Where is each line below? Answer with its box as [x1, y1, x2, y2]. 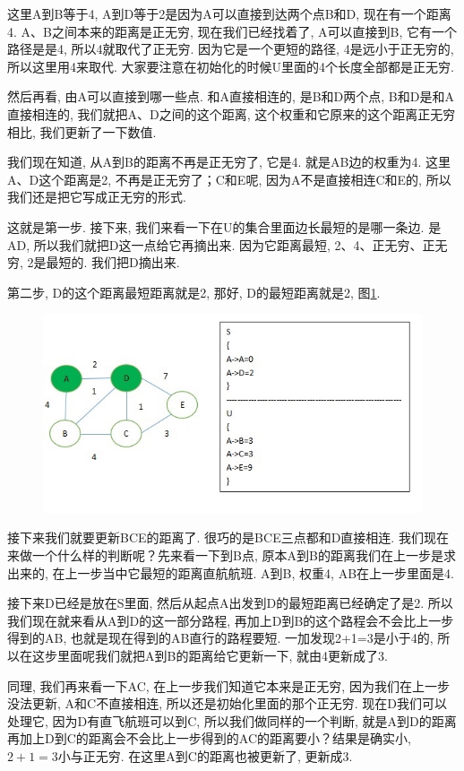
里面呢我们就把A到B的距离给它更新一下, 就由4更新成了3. [56, 645, 388, 664]
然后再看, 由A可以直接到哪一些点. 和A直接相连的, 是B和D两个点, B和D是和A [7, 87, 454, 106]
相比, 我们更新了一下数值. [7, 122, 157, 141]
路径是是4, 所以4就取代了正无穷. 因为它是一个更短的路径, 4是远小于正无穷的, [7, 39, 454, 58]
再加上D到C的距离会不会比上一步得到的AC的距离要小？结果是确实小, [7, 729, 411, 748]
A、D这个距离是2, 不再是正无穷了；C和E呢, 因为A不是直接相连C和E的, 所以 [7, 169, 451, 188]
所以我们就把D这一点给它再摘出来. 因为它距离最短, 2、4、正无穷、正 [33, 235, 435, 254]
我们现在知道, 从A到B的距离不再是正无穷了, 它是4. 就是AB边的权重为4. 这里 [7, 152, 451, 171]
